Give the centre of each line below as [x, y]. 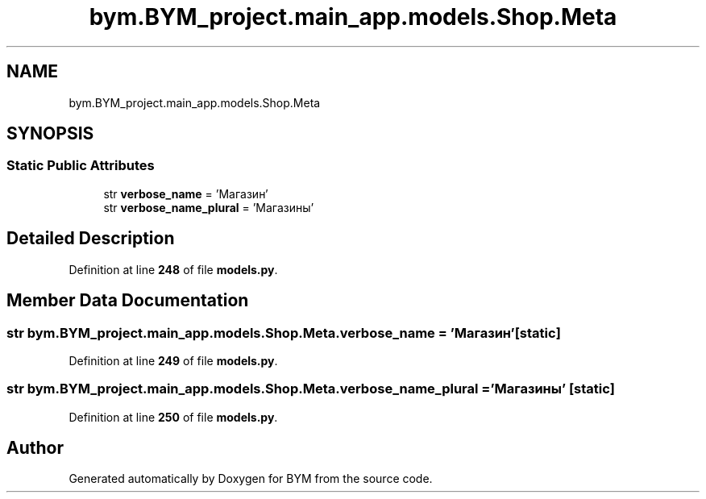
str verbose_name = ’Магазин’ [186, 193]
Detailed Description [91, 239]
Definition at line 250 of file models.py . [173, 417]
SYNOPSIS [50, 134]
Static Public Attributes [81, 166]
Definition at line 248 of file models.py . [173, 269]
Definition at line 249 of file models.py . [173, 360]
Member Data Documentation [128, 301]
